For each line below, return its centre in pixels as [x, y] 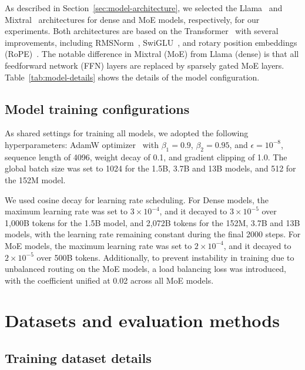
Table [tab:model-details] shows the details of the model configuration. [132, 77]
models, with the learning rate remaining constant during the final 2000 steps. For [153, 234]
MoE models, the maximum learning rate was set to [98, 245]
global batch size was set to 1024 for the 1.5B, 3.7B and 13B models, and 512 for [150, 168]
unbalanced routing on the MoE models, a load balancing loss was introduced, [145, 269]
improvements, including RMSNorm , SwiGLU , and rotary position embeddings [151, 42]
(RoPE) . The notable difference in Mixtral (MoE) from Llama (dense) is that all [152, 54]
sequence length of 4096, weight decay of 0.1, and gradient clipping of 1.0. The [146, 157]
